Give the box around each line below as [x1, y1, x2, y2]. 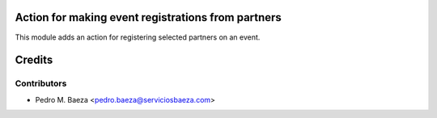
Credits [15, 53, 53, 67]
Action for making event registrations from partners [15, 11, 282, 24]
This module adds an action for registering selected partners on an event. [15, 32, 261, 42]
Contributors [15, 78, 67, 89]
